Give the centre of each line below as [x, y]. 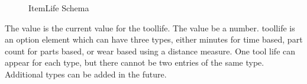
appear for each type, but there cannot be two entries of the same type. [135, 62]
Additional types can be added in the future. [86, 74]
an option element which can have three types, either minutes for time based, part [154, 39]
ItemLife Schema [59, 8]
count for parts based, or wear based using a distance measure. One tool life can [150, 51]
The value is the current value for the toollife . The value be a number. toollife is [150, 28]
